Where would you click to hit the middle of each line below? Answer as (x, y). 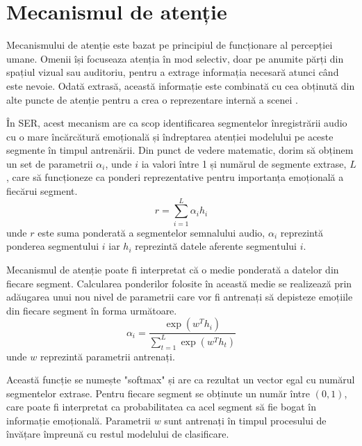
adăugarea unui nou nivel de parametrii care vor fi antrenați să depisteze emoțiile (180, 297)
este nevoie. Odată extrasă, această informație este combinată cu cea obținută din (181, 85)
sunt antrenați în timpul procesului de (245, 420)
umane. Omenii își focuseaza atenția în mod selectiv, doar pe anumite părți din (175, 58)
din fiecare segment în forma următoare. (92, 310)
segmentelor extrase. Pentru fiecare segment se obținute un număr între (158, 393)
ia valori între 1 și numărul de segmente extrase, (244, 163)
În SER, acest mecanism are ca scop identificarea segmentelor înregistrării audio (177, 123)
